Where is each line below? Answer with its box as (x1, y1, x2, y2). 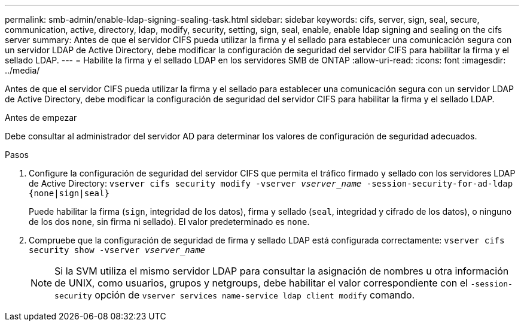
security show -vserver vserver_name (29, 245, 206, 255)
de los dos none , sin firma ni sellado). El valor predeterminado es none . (29, 217, 310, 227)
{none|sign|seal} (29, 188, 109, 198)
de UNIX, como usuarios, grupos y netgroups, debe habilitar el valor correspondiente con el (54, 277, 468, 289)
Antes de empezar (5, 112, 77, 123)
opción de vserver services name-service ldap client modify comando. (95, 289, 415, 301)
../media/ (5, 65, 40, 75)
